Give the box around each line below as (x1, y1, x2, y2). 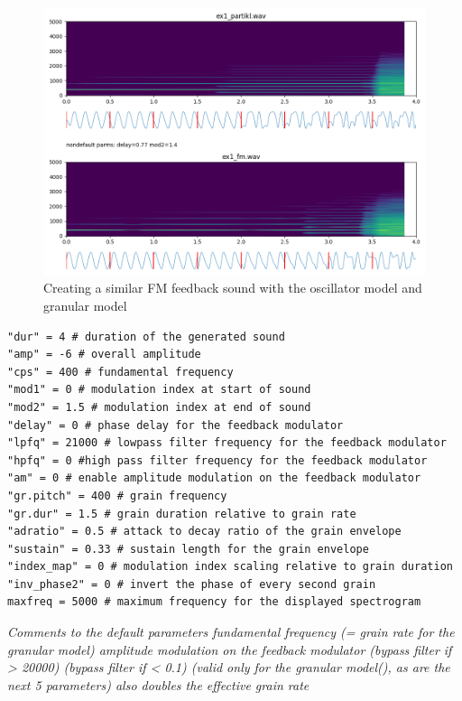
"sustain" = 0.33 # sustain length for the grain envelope (7, 542, 369, 556)
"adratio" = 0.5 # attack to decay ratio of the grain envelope (7, 525, 402, 538)
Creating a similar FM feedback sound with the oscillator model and (43, 278, 422, 297)
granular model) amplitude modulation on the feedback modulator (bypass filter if (7, 640, 452, 659)
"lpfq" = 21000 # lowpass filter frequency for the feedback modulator (7, 436, 447, 450)
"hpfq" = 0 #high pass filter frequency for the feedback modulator (7, 453, 428, 467)
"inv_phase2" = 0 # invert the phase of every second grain (7, 577, 376, 591)
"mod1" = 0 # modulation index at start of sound (7, 383, 311, 397)
